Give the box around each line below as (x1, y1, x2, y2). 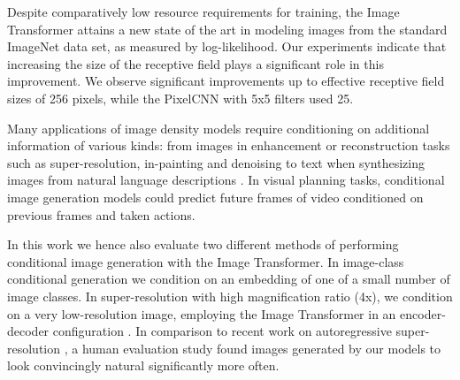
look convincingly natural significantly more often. (7, 356, 280, 375)
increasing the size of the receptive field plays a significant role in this (7, 54, 384, 72)
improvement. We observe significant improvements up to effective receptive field (7, 72, 445, 90)
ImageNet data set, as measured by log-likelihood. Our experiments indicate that (7, 37, 447, 56)
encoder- (400, 304, 446, 323)
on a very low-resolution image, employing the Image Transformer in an (7, 304, 396, 323)
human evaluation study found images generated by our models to (81, 338, 441, 357)
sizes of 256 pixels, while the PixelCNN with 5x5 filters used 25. (7, 88, 354, 107)
